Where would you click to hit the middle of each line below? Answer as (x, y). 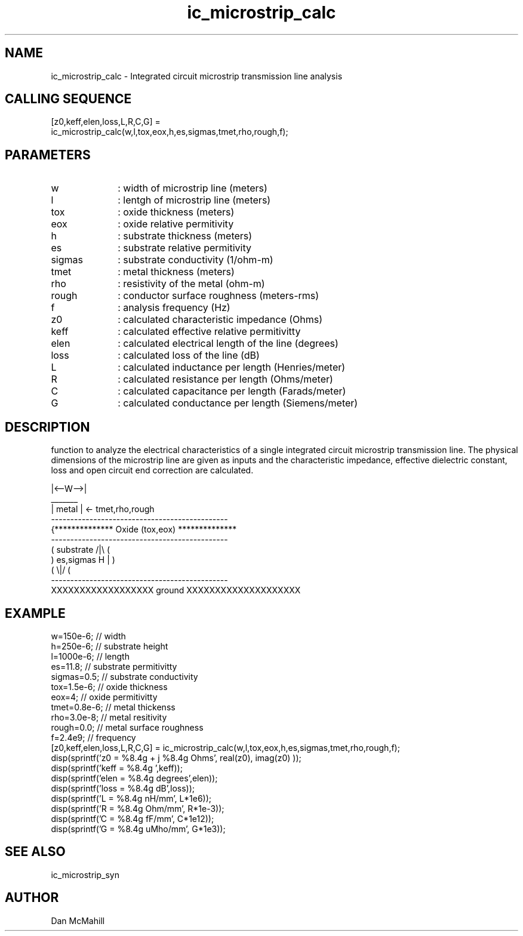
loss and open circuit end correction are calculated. (152, 470)
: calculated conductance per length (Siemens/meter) (238, 403)
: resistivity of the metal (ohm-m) (191, 284)
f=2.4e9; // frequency (93, 737)
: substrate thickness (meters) (185, 236)
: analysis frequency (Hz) (174, 308)
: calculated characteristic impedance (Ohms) (220, 320)
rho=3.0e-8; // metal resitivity (109, 717)
